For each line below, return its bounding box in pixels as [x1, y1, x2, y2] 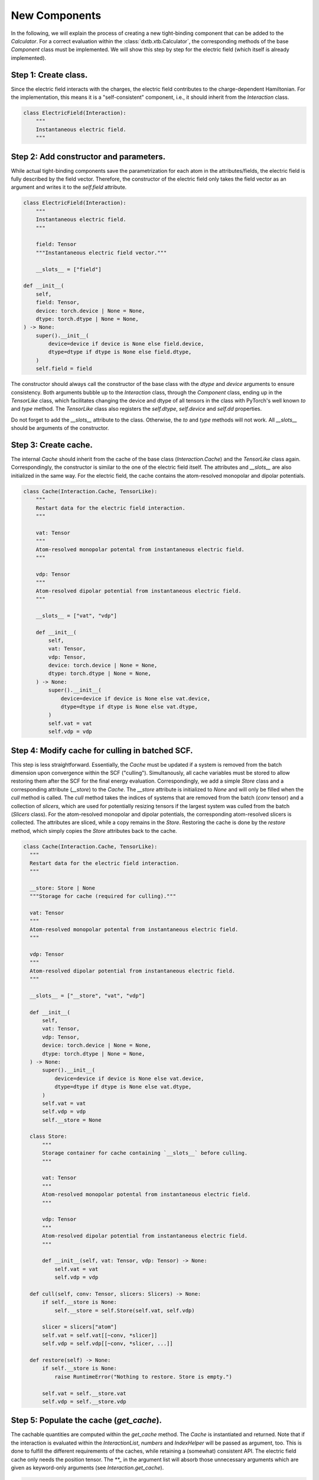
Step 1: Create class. [11, 70, 88, 80]
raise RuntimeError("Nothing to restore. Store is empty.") [54, 1373, 233, 1380]
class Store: [30, 1133, 67, 1140]
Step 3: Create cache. [11, 440, 93, 450]
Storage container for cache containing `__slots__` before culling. [42, 1150, 248, 1157]
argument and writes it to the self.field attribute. [11, 184, 127, 191]
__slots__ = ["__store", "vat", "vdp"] [30, 992, 145, 999]
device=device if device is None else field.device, [48, 340, 204, 348]
